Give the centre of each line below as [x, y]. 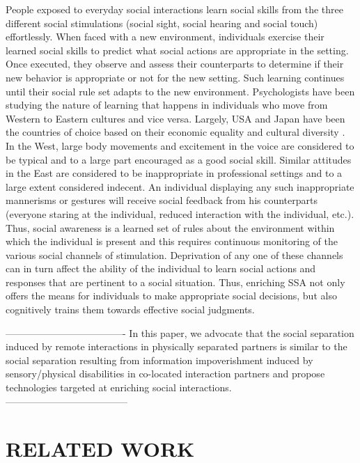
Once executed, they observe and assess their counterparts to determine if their [175, 64]
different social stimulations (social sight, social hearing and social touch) [162, 23]
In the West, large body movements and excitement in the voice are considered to [180, 145]
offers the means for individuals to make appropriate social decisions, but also [171, 296]
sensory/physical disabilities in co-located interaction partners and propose [165, 374]
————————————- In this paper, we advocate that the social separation [180, 332]
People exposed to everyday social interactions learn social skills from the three [174, 9]
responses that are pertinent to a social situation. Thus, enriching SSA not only [175, 282]
